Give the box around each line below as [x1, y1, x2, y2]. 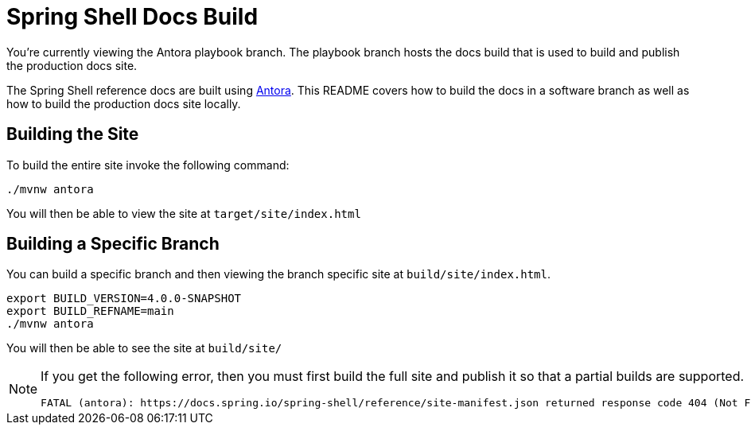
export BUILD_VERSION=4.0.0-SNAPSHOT [6, 292, 242, 305]
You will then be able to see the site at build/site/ [6, 341, 282, 355]
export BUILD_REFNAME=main [6, 305, 174, 318]
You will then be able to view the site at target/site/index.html [6, 206, 361, 220]
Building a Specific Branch [6, 234, 220, 254]
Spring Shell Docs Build [6, 3, 259, 30]
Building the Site [6, 124, 139, 145]
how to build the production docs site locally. [6, 96, 241, 111]
